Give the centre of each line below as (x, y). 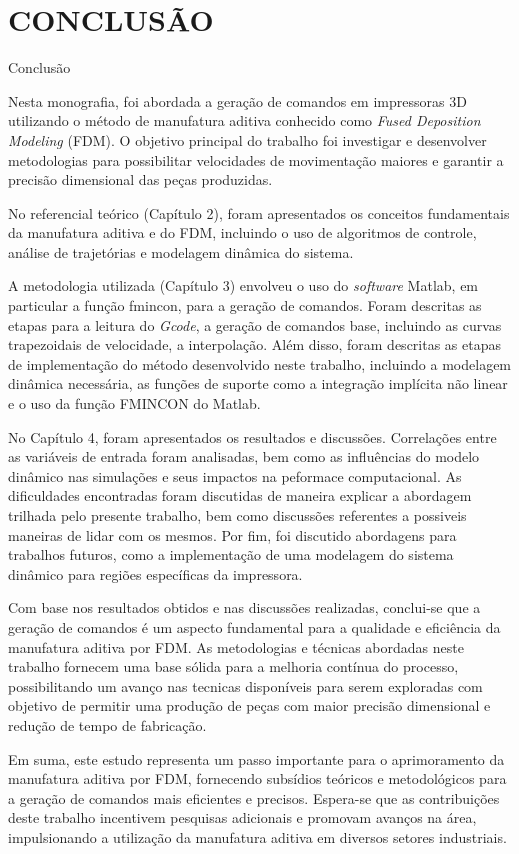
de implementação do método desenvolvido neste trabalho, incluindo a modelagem (260, 363)
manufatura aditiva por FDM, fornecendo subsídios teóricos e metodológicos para (257, 778)
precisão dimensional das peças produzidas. (140, 179)
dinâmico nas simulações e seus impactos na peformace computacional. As (235, 475)
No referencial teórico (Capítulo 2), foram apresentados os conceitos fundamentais (259, 212)
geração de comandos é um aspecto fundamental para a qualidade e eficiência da (254, 626)
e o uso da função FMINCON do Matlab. (134, 403)
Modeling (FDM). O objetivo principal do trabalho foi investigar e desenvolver (247, 139)
